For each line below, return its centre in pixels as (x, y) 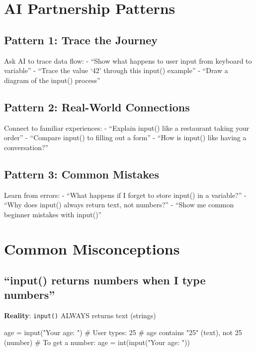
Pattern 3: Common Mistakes (82, 174)
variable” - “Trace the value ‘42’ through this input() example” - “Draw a (116, 70)
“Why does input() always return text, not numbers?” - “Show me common (119, 205)
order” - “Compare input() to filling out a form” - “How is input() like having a (125, 137)
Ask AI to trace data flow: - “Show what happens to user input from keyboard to (128, 60)
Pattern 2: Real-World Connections (97, 107)
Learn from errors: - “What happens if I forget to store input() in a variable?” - (125, 195)
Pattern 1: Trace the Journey (81, 40)
